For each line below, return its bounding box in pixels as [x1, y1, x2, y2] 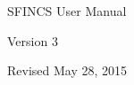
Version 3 [7, 31, 58, 50]
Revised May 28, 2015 [7, 61, 128, 80]
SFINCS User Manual [7, 2, 127, 19]
